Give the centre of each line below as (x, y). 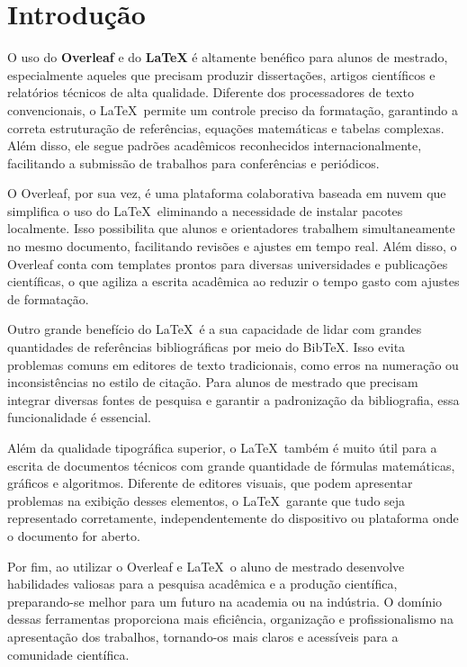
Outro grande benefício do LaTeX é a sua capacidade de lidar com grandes (215, 329)
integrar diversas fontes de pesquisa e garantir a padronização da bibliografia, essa (233, 399)
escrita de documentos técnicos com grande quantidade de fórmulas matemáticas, (231, 465)
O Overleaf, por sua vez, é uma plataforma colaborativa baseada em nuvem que (227, 193)
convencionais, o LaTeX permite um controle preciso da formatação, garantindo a (233, 109)
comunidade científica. (68, 654)
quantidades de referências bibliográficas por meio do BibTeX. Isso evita (207, 347)
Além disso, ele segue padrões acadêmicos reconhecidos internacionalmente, (215, 145)
